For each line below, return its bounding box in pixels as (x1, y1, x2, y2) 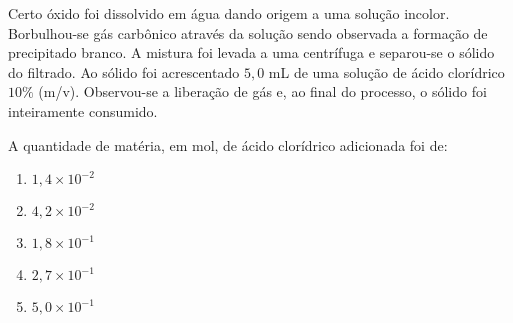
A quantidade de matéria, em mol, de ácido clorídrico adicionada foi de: (8, 134, 448, 155)
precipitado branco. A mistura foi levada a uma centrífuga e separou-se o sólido (8, 42, 495, 63)
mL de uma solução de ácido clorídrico (268, 61, 505, 82)
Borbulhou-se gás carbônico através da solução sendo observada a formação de (8, 22, 488, 43)
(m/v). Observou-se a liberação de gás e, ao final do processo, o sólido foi (38, 81, 487, 102)
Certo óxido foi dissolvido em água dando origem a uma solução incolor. (8, 3, 450, 23)
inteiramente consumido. (8, 100, 158, 121)
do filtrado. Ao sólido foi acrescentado (8, 61, 240, 82)
